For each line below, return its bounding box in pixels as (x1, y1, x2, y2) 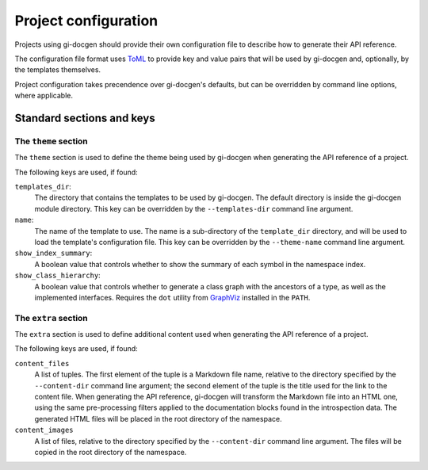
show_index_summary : (14, 248, 93, 258)
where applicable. (14, 91, 73, 101)
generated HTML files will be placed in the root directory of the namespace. (34, 414, 282, 423)
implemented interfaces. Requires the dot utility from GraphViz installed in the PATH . (34, 292, 311, 302)
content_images (14, 426, 75, 435)
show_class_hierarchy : (14, 270, 101, 281)
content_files (14, 359, 70, 368)
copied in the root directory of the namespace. (34, 448, 187, 457)
